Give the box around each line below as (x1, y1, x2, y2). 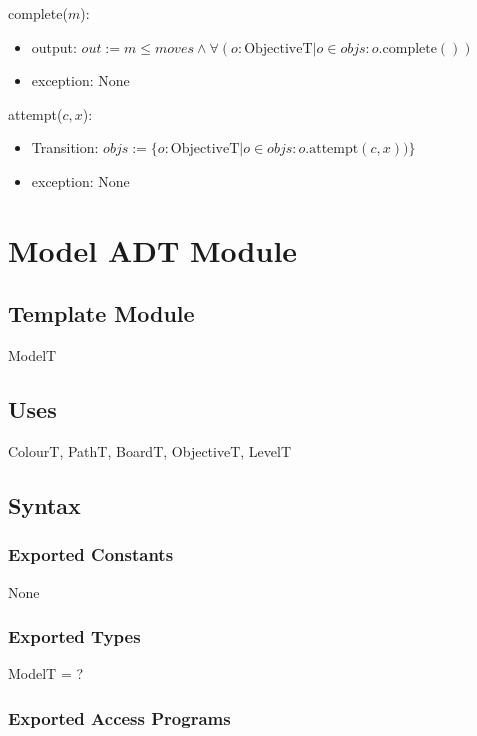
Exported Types (8, 624, 141, 649)
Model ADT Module (8, 229, 298, 270)
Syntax (8, 489, 81, 520)
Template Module (8, 298, 195, 329)
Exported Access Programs (8, 705, 231, 730)
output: (31, 36, 77, 57)
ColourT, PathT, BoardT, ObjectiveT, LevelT (8, 440, 291, 461)
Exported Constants (8, 542, 174, 567)
